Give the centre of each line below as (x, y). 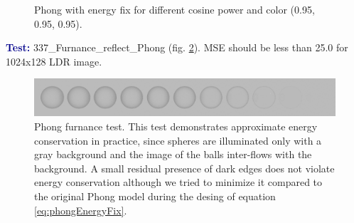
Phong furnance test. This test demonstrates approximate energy (176, 126)
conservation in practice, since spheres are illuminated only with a (178, 140)
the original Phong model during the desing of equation (155, 196)
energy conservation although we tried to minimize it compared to (178, 182)
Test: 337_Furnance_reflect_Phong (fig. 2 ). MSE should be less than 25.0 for (177, 47)
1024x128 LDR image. (54, 61)
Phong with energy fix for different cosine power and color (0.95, (175, 9)
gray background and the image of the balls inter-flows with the (173, 154)
